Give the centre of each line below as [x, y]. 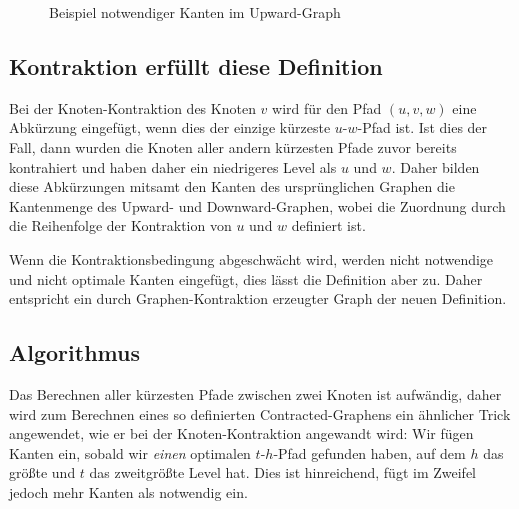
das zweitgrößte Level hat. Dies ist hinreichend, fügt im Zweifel [282, 472]
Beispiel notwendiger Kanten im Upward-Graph [195, 12]
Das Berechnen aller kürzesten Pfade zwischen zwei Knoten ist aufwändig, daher [255, 393]
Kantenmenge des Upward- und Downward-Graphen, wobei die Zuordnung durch [257, 205]
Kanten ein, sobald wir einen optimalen [130, 452]
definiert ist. [328, 225]
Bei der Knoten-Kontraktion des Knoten [132, 107]
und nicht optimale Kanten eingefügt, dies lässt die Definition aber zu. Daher [246, 278]
